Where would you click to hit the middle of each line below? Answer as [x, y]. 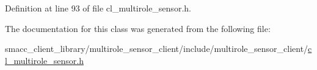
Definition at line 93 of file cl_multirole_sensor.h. [98, 8]
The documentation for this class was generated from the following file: [138, 28]
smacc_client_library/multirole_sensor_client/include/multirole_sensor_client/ [157, 49]
